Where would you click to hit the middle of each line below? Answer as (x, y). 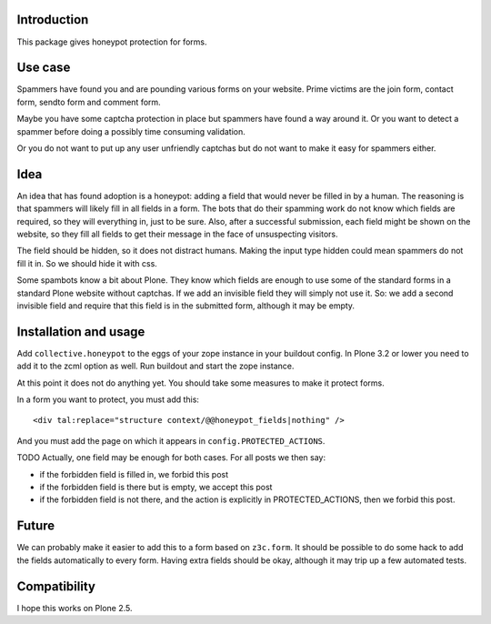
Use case (44, 68)
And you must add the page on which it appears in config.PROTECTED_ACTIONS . (171, 440)
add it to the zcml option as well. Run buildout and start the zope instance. (155, 366)
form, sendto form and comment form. (89, 102)
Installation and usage (81, 332)
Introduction (53, 20)
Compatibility (56, 586)
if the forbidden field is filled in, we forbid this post (134, 474)
